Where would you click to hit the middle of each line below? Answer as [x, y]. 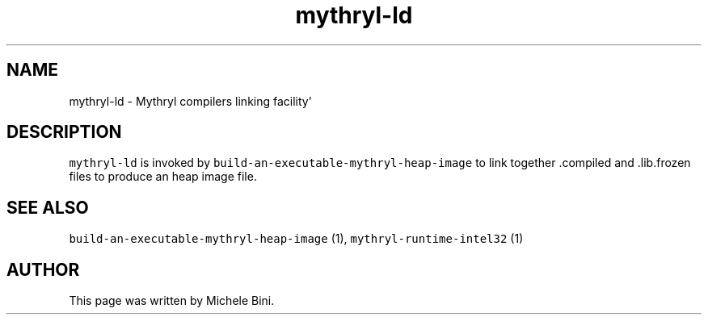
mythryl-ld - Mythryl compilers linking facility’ [190, 101]
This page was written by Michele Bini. [172, 301]
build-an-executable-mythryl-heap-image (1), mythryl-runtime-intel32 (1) [296, 239]
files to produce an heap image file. [163, 177]
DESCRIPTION [64, 132]
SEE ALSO [48, 207]
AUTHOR [43, 269]
